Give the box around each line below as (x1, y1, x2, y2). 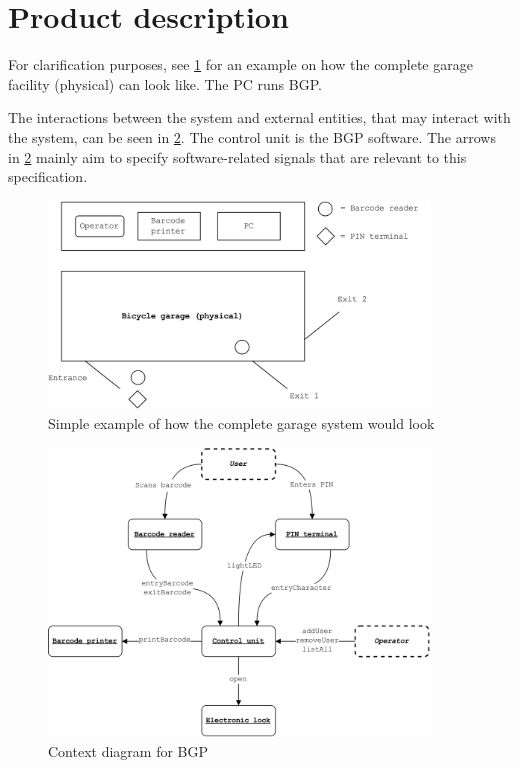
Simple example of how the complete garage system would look (48, 412, 435, 433)
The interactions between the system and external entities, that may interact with (8, 107, 511, 128)
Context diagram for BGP (48, 741, 209, 762)
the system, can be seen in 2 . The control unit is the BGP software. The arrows (8, 126, 496, 147)
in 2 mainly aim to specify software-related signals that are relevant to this (8, 146, 467, 167)
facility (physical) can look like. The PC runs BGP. (8, 73, 322, 94)
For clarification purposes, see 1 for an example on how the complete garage (8, 54, 473, 75)
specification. (8, 166, 88, 187)
